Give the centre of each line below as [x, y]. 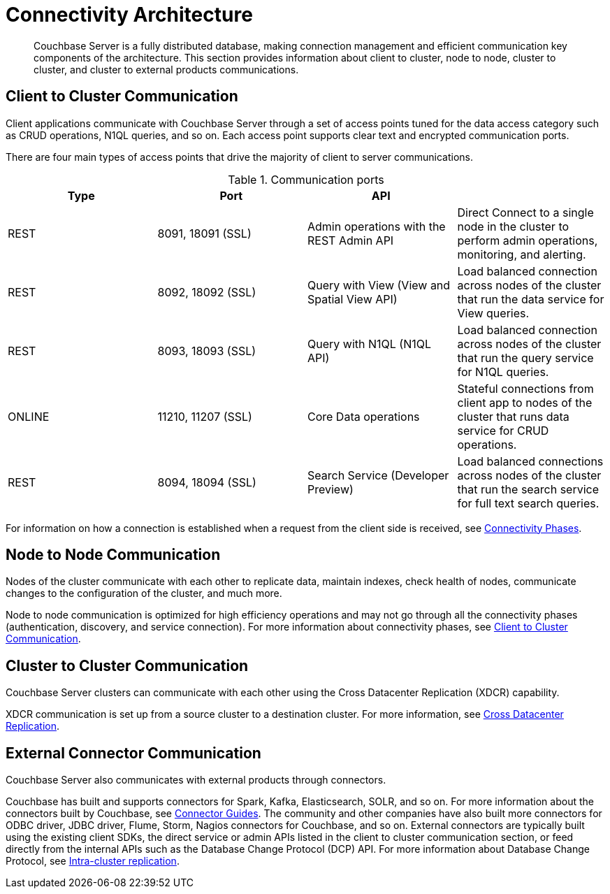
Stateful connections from [525, 388]
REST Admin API [351, 240]
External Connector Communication [133, 753]
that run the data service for [531, 299]
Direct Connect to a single [525, 212]
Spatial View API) [353, 299]
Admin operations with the [377, 226]
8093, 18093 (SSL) [207, 351]
